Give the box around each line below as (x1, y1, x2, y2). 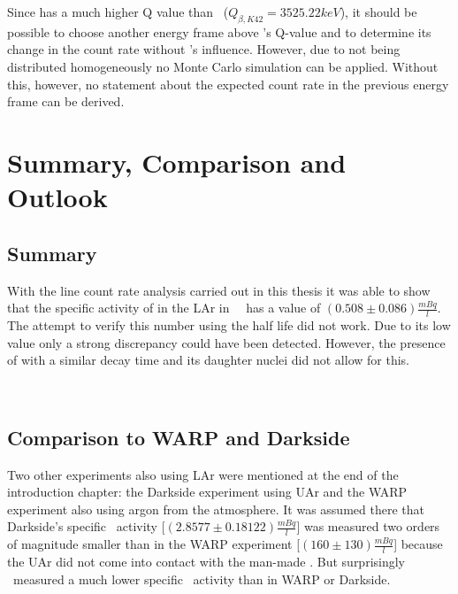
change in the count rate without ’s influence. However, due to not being (7, 40, 401, 58)
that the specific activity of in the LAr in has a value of (7, 298, 321, 317)
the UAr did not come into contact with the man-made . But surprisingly (7, 552, 406, 570)
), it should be (340, 3, 417, 20)
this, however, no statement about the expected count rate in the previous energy (7, 74, 449, 93)
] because (393, 535, 443, 553)
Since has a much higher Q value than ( (7, 3, 229, 20)
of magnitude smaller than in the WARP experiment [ (7, 535, 301, 553)
